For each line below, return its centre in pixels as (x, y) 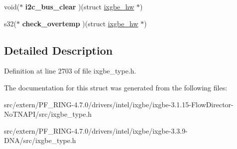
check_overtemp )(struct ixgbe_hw (80, 23)
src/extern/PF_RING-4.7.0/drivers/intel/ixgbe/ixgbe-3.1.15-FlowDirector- (119, 104)
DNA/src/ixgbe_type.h (40, 140)
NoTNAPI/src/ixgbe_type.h (48, 114)
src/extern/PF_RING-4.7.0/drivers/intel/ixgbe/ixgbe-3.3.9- (96, 130)
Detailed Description (59, 50)
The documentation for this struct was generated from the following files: (116, 87)
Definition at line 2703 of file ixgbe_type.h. (70, 71)
